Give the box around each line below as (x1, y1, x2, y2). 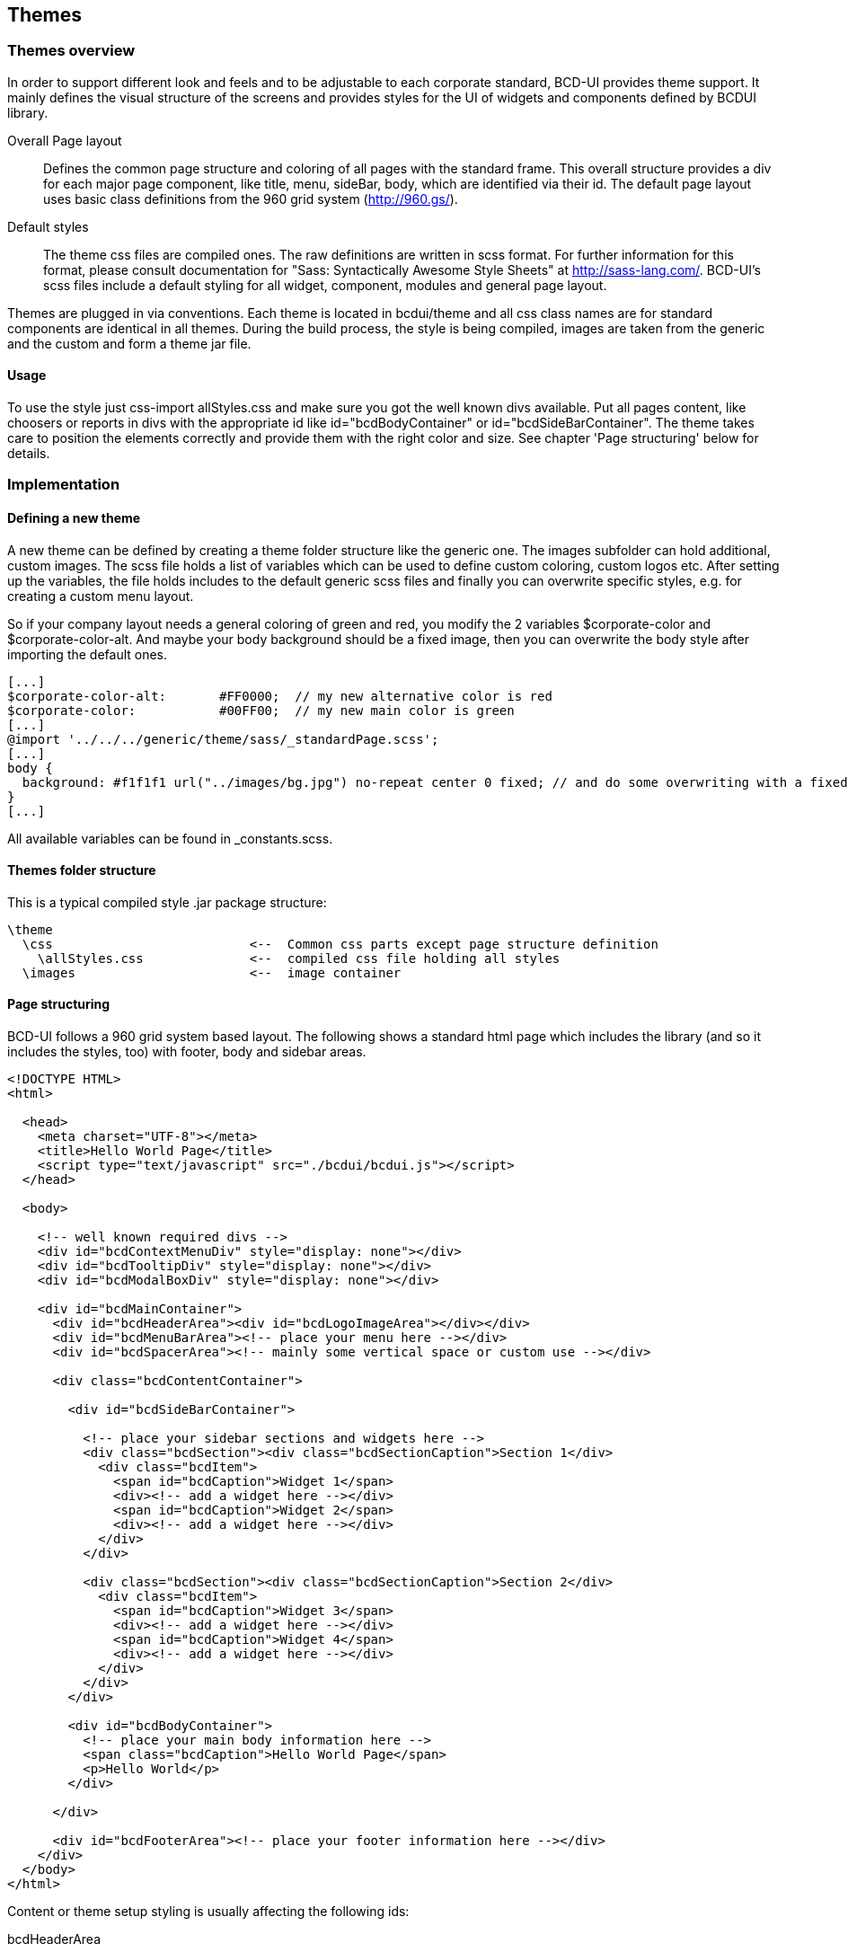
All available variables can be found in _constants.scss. (7, 830, 333, 846)
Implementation (7, 475, 120, 494)
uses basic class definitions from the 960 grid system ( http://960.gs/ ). (43, 190, 458, 207)
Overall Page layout (7, 132, 122, 148)
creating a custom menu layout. (7, 587, 194, 604)
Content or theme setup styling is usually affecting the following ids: (7, 1903, 410, 1920)
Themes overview (7, 41, 136, 60)
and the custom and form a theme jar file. (7, 335, 252, 351)
